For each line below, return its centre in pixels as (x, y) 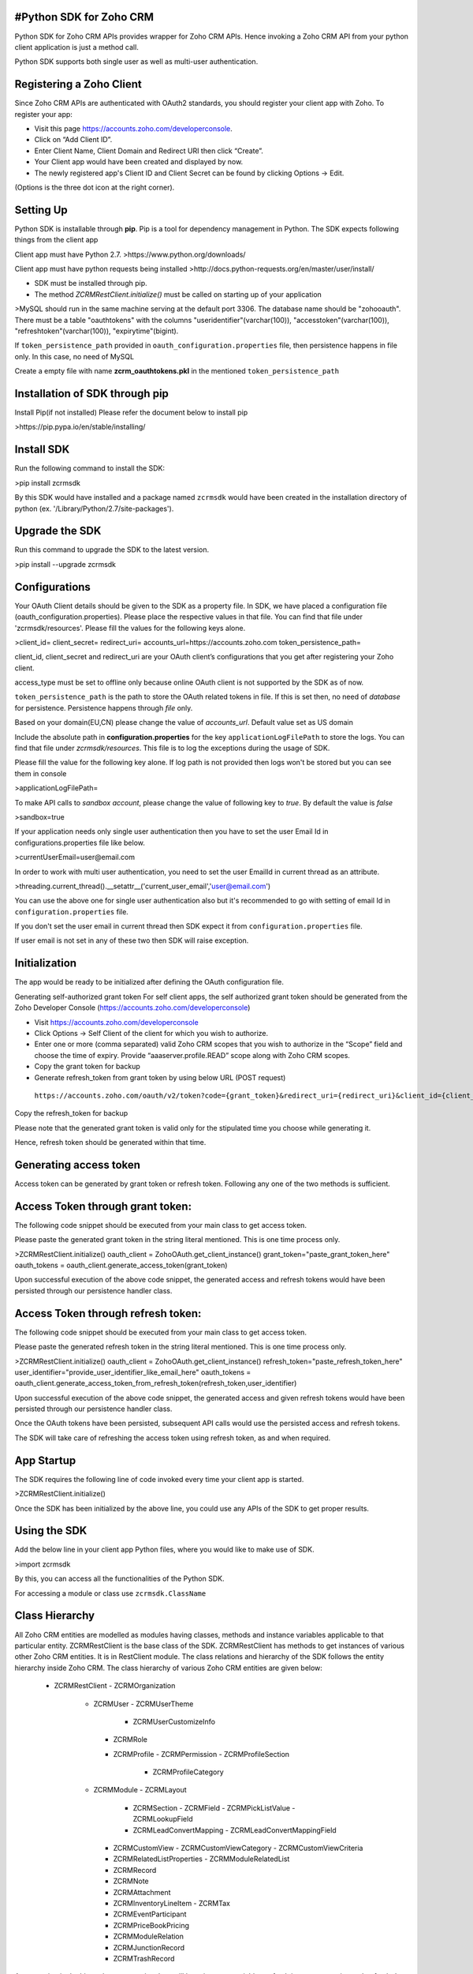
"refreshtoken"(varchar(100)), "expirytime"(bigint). (97, 331)
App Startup (45, 1460)
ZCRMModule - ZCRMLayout (140, 1790)
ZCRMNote (131, 1881)
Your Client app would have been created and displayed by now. (139, 162)
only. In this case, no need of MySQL (74, 356)
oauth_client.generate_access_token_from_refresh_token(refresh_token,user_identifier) (156, 1383)
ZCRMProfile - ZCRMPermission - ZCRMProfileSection (201, 1754)
